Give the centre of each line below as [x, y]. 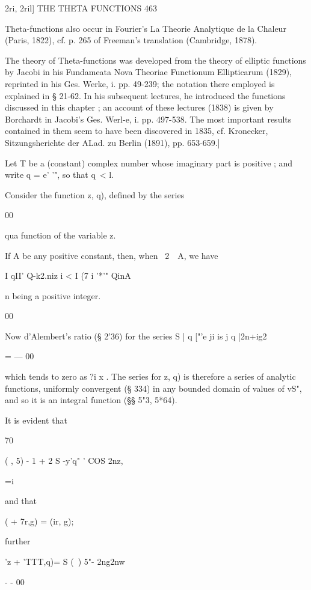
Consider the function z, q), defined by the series [95, 194]
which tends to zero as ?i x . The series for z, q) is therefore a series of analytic [150, 376]
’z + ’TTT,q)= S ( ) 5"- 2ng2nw [65, 561]
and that [21, 501]
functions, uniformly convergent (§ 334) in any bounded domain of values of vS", [153, 388]
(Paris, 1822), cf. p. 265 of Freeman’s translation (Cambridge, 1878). [131, 40]
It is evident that [36, 420]
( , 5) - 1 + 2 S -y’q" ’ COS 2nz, [64, 461]
